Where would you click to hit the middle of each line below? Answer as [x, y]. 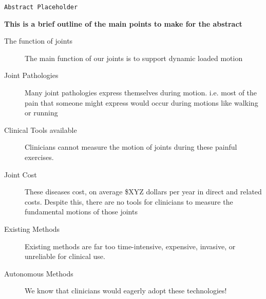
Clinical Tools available [41, 129]
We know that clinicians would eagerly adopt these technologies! [126, 291]
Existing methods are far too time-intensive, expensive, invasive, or [130, 246]
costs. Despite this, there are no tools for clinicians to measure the [129, 201]
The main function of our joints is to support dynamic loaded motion [134, 58]
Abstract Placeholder [41, 7]
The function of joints [39, 41]
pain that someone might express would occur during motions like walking [141, 102]
